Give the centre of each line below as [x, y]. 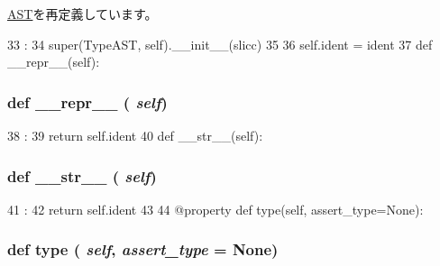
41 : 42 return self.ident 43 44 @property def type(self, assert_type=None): [215, 209]
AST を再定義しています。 [82, 14]
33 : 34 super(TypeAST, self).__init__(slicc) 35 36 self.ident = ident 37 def [220, 44]
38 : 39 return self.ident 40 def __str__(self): [135, 135]
